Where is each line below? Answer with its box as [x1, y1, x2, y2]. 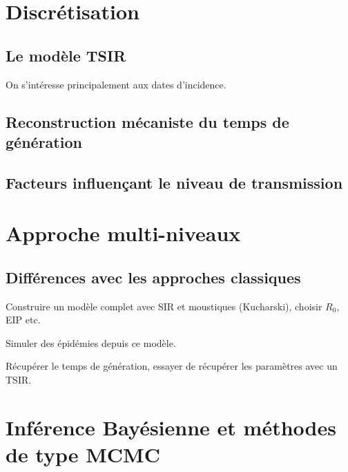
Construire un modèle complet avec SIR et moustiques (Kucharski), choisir [6, 299, 322, 313]
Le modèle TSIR [6, 44, 126, 66]
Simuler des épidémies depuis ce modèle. [6, 335, 176, 350]
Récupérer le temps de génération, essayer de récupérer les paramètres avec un [6, 359, 338, 373]
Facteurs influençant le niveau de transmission [6, 171, 343, 193]
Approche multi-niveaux [6, 219, 241, 247]
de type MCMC [6, 440, 160, 469]
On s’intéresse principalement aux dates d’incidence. [6, 77, 226, 91]
